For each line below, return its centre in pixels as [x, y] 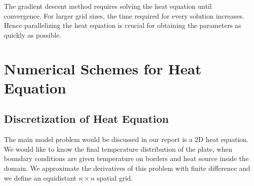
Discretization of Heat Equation [86, 119]
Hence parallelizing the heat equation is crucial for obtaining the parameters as [123, 25]
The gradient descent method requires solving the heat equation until [108, 6]
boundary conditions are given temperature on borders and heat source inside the [126, 158]
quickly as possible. [33, 35]
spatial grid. [115, 177]
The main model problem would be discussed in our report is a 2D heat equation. [126, 139]
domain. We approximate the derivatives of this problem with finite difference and [127, 168]
